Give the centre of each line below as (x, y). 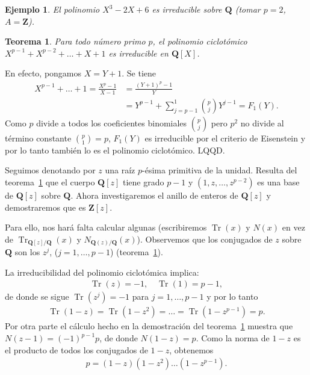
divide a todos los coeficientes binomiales (112, 122)
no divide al (262, 122)
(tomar (248, 9)
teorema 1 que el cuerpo (50, 181)
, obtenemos (191, 349)
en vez (293, 227)
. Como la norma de (233, 338)
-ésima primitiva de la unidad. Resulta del (220, 170)
